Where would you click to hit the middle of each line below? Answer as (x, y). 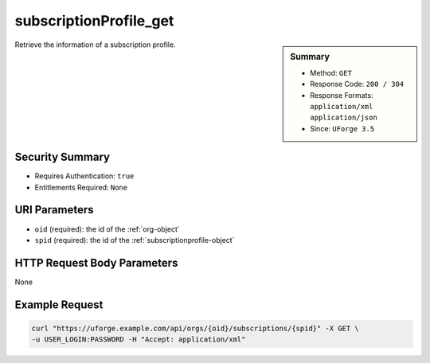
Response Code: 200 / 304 (357, 84)
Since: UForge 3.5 (342, 128)
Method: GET (331, 72)
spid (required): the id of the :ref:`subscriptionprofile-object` (135, 240)
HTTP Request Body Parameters (96, 263)
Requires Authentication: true (84, 176)
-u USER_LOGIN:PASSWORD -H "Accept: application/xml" (139, 340)
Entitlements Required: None (81, 187)
